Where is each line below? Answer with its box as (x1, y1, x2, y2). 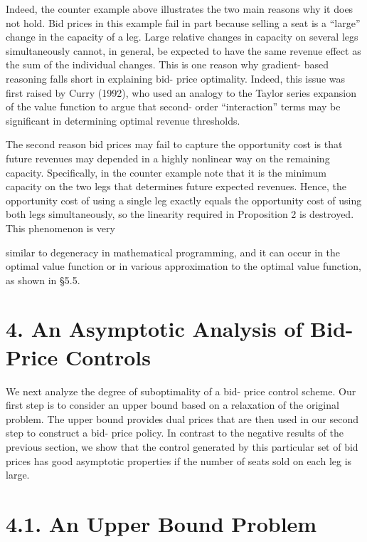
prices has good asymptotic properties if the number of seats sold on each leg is (6, 453, 352, 468)
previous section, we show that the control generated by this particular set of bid (6, 439, 358, 454)
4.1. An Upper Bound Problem (6, 509, 317, 538)
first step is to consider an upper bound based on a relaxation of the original (6, 397, 339, 412)
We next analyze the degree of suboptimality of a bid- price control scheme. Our (6, 383, 356, 398)
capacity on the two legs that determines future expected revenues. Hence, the (6, 179, 347, 194)
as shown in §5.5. (6, 272, 80, 287)
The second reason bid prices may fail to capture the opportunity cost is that (6, 137, 343, 152)
